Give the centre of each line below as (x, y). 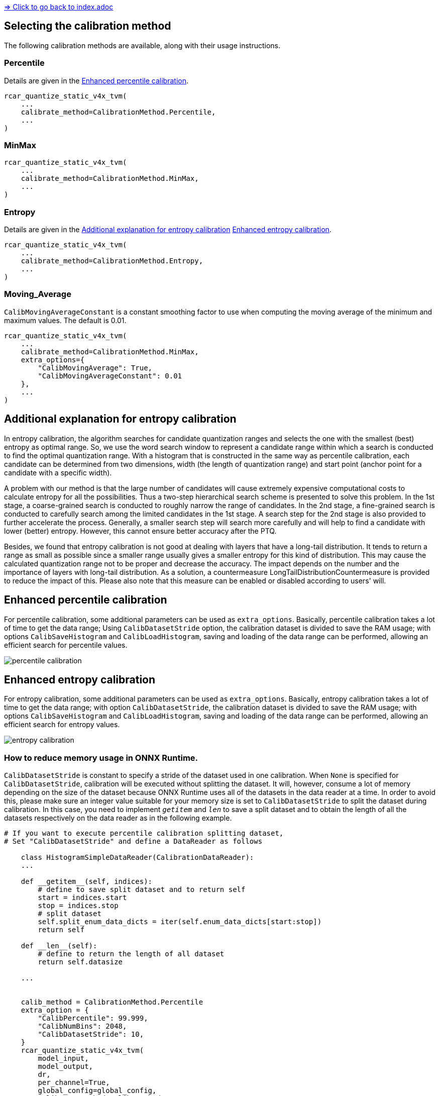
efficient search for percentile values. (66, 645)
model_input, (63, 1059)
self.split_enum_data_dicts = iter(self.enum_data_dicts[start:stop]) (180, 922)
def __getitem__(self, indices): (87, 882)
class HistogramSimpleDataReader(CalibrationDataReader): (137, 858)
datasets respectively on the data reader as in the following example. (118, 818)
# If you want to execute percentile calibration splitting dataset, (144, 833)
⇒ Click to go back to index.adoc (59, 7)
